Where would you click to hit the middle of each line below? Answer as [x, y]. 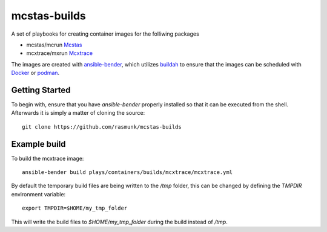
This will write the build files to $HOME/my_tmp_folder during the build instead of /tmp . [120, 222]
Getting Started [41, 90]
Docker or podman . [35, 73]
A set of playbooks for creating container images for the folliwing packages [105, 34]
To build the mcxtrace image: [48, 158]
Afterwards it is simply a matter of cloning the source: [78, 113]
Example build [38, 144]
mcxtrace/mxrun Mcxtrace [60, 53]
